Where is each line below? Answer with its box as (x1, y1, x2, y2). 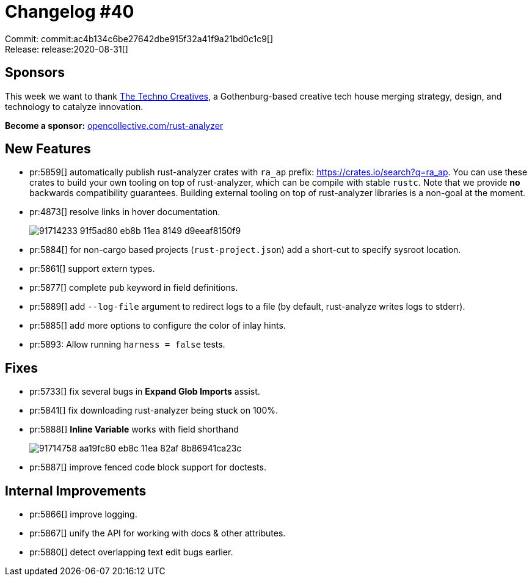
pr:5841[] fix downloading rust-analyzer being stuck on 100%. (29, 405, 279, 416)
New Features (5, 141, 91, 157)
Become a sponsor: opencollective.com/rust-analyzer (5, 120, 224, 131)
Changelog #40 (5, 1, 134, 22)
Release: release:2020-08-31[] (5, 43, 128, 54)
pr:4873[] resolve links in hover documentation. (29, 206, 220, 217)
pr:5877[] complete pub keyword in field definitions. (29, 282, 238, 293)
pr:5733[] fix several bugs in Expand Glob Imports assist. (29, 386, 260, 397)
